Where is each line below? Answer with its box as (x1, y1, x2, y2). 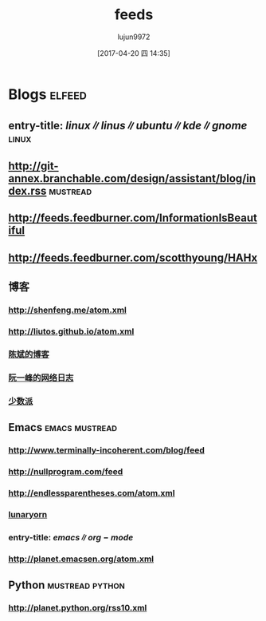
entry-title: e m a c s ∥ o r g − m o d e (8, 532, 134, 543)
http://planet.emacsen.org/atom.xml (8, 553, 155, 564)
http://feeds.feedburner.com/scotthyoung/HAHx (8, 251, 258, 264)
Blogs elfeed (8, 85, 88, 103)
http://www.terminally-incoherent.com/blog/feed (8, 445, 205, 456)
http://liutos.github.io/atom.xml (8, 326, 135, 337)
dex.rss (8, 184, 47, 197)
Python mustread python (8, 578, 126, 591)
